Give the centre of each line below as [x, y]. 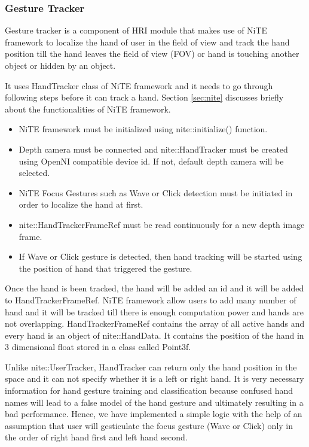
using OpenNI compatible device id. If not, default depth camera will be [151, 161]
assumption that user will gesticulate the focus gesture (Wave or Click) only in [149, 425]
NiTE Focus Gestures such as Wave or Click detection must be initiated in [156, 192]
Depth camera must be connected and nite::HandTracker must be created [153, 149]
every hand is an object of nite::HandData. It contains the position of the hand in [154, 335]
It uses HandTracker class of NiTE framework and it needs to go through [139, 85]
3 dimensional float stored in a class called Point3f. [98, 347]
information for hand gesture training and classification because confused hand [149, 390]
